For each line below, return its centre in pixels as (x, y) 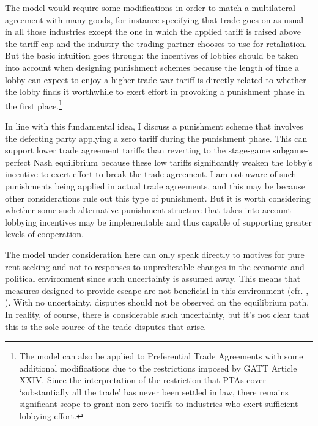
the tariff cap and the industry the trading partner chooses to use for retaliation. (156, 43)
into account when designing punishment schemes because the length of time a (152, 67)
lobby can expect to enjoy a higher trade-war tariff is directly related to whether (156, 79)
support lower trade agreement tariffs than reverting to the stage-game (138, 150)
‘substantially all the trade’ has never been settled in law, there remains (154, 391)
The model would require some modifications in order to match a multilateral (150, 7)
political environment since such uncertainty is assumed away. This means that (153, 278)
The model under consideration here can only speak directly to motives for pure (155, 254)
